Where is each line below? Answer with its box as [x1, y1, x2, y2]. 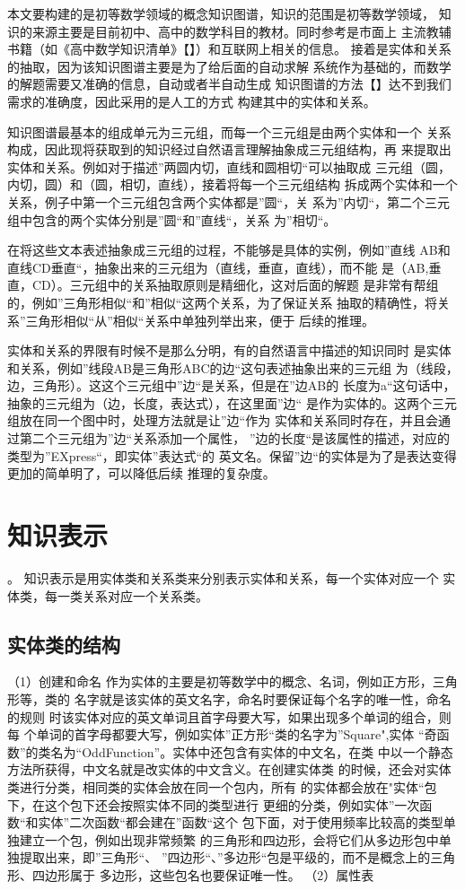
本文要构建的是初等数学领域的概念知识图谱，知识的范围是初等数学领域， [7, 4, 434, 22]
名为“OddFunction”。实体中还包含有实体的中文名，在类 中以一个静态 [50, 742, 453, 761]
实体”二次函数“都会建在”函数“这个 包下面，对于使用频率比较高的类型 [38, 813, 443, 832]
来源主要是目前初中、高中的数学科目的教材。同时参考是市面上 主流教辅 [31, 22, 452, 40]
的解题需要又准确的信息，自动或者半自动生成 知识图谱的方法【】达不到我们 [7, 74, 452, 93]
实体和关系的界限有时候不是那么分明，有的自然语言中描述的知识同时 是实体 [7, 341, 452, 360]
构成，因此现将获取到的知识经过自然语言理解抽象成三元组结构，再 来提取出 [7, 140, 452, 159]
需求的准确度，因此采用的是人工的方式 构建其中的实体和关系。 [7, 92, 376, 110]
